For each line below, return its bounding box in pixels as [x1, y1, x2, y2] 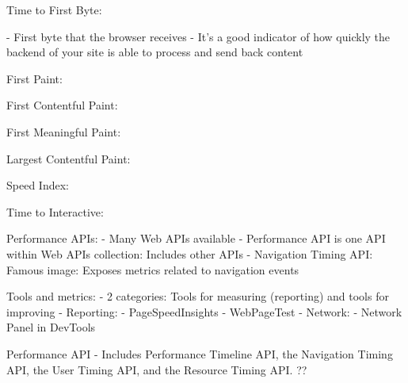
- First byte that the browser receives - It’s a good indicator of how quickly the [6, 28, 391, 44]
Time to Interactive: [6, 203, 104, 220]
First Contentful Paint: [6, 97, 118, 113]
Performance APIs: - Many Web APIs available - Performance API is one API [6, 230, 386, 247]
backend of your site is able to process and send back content [6, 44, 303, 60]
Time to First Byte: [6, 2, 102, 17]
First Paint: [6, 70, 63, 86]
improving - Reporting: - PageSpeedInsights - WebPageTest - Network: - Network [6, 303, 402, 320]
